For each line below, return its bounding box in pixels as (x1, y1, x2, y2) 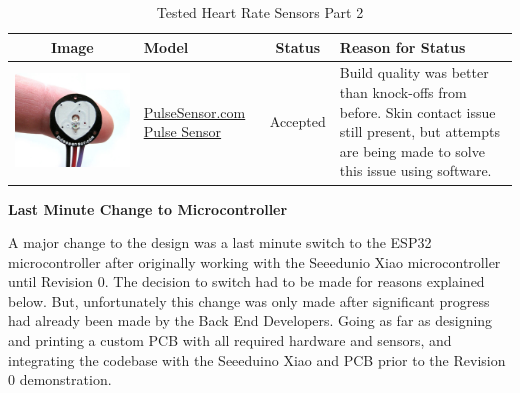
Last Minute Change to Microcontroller (8, 198, 288, 219)
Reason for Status (339, 36, 466, 57)
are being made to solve (339, 140, 485, 161)
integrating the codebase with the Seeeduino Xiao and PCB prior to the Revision (8, 349, 506, 370)
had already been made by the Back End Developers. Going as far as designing (8, 310, 493, 331)
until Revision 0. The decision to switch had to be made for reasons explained (8, 271, 485, 292)
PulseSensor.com (143, 101, 246, 122)
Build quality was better (339, 62, 489, 83)
